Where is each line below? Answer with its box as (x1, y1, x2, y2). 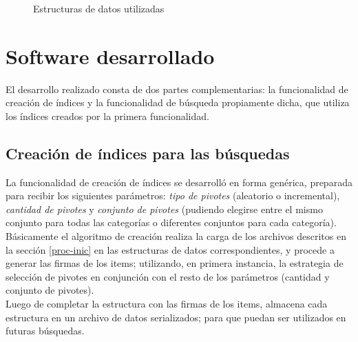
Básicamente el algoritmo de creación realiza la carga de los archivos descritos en (6, 229, 346, 243)
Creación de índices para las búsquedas (6, 142, 290, 163)
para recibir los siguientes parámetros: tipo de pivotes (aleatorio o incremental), (6, 188, 340, 203)
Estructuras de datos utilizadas (33, 1, 165, 15)
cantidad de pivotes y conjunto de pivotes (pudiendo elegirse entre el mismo (6, 201, 323, 216)
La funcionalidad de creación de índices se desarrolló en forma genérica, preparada (6, 174, 352, 189)
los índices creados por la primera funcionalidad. (6, 108, 209, 123)
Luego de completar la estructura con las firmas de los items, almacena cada (6, 296, 328, 311)
